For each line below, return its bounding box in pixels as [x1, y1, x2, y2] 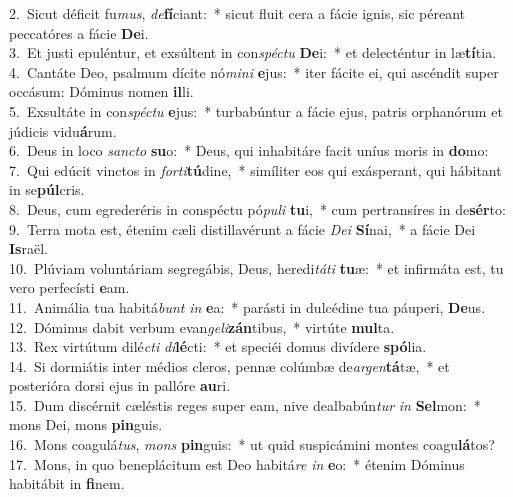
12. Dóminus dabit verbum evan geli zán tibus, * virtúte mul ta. [9, 316, 395, 337]
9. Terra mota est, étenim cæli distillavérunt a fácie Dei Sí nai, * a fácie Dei [9, 218, 476, 239]
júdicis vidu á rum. [9, 120, 117, 141]
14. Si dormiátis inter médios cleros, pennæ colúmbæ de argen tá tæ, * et [9, 355, 450, 376]
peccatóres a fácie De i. [9, 22, 149, 43]
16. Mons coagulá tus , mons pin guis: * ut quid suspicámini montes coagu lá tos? [9, 434, 495, 455]
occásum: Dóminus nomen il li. [9, 81, 194, 102]
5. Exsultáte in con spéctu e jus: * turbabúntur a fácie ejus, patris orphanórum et [9, 100, 503, 121]
